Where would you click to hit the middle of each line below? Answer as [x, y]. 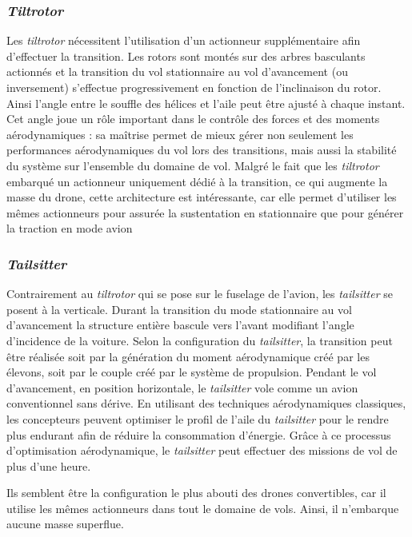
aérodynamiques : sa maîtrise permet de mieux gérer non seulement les [180, 134]
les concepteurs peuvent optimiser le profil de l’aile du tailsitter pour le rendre [198, 418]
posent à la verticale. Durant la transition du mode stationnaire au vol [179, 309]
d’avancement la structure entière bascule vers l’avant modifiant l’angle [180, 325]
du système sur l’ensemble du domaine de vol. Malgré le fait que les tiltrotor [193, 165]
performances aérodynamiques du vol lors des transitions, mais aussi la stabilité [202, 150]
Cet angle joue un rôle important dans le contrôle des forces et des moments [193, 119]
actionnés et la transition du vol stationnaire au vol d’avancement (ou [177, 72]
